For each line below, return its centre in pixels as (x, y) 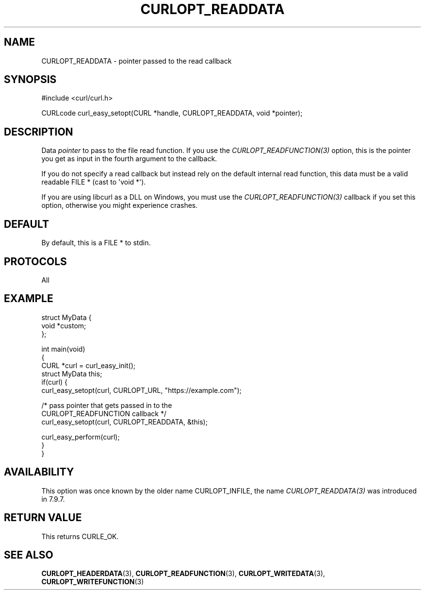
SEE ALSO (29, 555)
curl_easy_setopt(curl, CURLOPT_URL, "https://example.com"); (141, 390)
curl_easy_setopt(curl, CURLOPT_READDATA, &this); (124, 422)
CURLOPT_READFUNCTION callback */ (104, 413)
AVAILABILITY (39, 472)
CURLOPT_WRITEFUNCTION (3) (93, 582)
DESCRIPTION (39, 132)
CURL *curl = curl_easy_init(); (88, 365)
